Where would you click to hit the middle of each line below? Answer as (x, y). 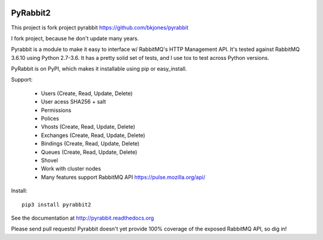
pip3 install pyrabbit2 (57, 204)
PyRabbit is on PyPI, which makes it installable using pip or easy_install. (99, 69)
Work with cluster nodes (71, 169)
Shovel (49, 160)
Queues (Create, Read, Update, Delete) (89, 152)
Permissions (56, 110)
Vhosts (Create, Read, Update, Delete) (88, 127)
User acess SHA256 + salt (74, 102)
